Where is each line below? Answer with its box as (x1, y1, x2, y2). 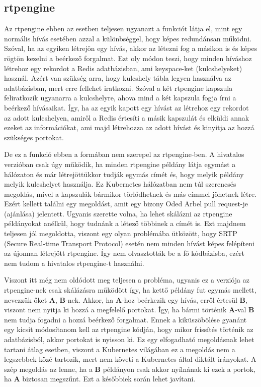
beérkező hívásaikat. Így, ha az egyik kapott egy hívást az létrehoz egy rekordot (4, 102, 249, 113)
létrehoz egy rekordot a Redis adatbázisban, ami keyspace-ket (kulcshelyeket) (4, 63, 242, 73)
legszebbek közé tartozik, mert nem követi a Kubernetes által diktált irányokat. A (4, 354, 256, 364)
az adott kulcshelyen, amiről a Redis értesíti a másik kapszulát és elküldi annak (4, 112, 249, 123)
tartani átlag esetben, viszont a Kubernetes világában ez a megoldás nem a (4, 344, 235, 354)
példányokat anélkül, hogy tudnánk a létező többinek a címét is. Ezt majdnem (4, 218, 246, 229)
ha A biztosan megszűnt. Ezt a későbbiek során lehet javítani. (4, 373, 196, 384)
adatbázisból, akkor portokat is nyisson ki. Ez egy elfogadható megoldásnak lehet (4, 334, 254, 345)
